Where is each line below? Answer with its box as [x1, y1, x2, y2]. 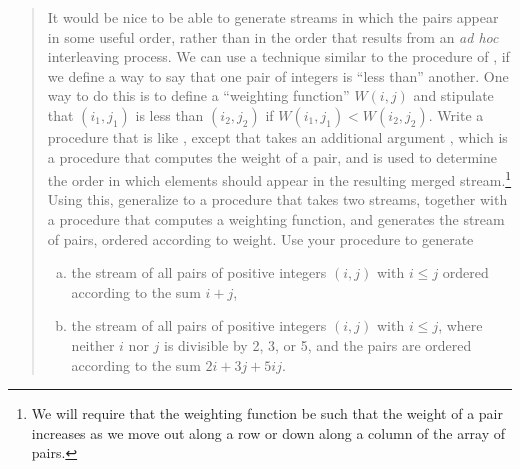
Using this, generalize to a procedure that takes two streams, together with [47, 189, 508, 210]
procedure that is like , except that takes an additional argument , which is [47, 126, 508, 147]
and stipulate [413, 85, 494, 106]
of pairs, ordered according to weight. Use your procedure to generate [47, 228, 474, 249]
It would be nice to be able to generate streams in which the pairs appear [47, 7, 499, 27]
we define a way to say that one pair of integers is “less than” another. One [47, 65, 509, 86]
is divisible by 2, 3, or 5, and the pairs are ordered [163, 334, 472, 355]
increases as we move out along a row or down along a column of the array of [31, 422, 506, 443]
